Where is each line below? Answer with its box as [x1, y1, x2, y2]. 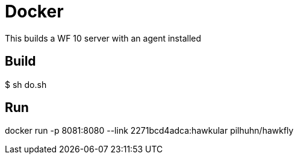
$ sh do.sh [5, 79, 47, 90]
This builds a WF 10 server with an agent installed [5, 33, 202, 43]
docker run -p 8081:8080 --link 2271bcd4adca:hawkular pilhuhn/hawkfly [5, 125, 294, 136]
